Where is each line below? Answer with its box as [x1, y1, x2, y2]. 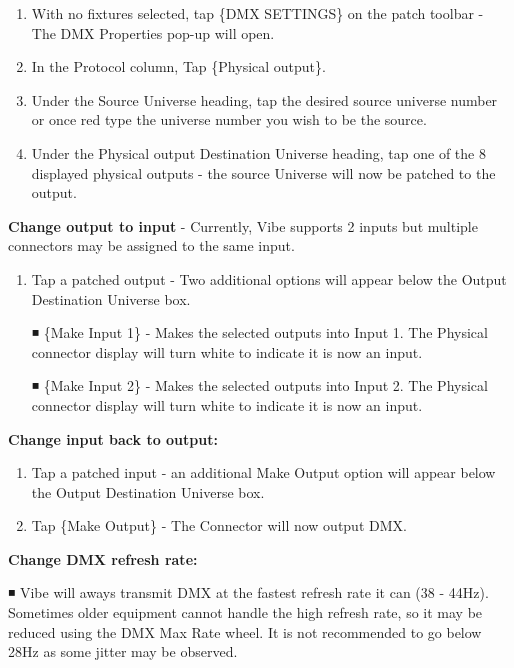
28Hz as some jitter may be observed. [8, 641, 238, 662]
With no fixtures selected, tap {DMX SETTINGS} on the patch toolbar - [31, 3, 484, 23]
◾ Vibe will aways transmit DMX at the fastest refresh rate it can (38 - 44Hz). [8, 582, 489, 603]
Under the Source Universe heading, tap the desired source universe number [31, 89, 498, 110]
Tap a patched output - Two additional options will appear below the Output [31, 268, 507, 289]
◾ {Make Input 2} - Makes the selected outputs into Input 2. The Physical [31, 375, 488, 396]
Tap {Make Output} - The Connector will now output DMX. [31, 515, 407, 536]
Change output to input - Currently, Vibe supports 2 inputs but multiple [8, 215, 478, 236]
